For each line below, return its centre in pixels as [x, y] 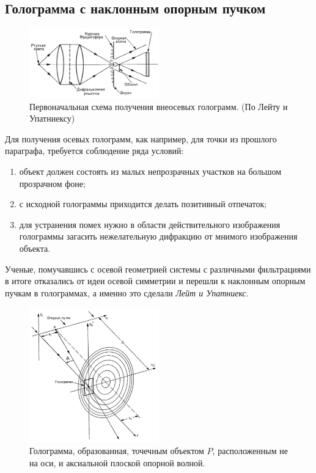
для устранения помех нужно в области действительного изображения [150, 224]
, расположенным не [250, 451]
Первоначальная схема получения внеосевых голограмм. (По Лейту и [159, 106]
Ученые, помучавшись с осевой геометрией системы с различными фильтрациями [158, 269]
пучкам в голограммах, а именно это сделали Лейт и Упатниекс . [127, 292]
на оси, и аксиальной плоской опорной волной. [117, 462]
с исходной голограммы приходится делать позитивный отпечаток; [143, 204]
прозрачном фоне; [52, 183]
